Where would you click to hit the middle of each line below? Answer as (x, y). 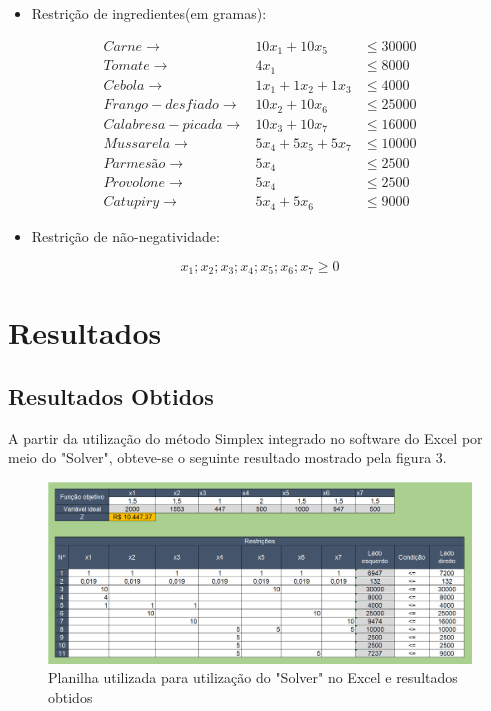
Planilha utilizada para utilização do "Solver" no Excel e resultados (253, 677)
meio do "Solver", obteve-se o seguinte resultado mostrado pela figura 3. (227, 457)
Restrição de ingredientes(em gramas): (149, 13)
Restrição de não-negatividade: (125, 235)
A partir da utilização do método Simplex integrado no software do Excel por (245, 437)
